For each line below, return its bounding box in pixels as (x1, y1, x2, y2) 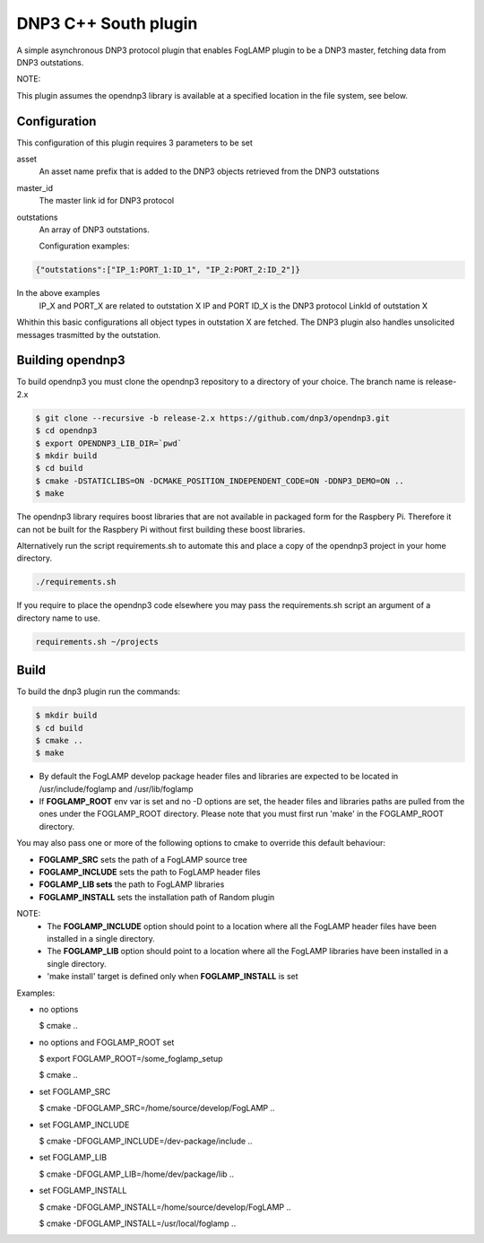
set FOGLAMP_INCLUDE (39, 1119, 130, 1130)
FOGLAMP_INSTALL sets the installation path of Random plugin (39, 891, 275, 902)
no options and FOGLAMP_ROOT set (39, 1037, 175, 1047)
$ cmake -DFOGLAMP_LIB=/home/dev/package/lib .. (39, 1169, 235, 1179)
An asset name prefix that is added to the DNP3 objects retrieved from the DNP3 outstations (39, 166, 380, 177)
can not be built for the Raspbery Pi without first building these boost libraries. (16, 524, 306, 535)
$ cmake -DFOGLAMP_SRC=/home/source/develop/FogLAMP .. (39, 1103, 275, 1114)
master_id (16, 182, 54, 193)
